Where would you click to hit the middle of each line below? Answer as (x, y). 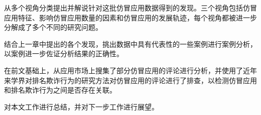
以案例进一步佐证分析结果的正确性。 (64, 54)
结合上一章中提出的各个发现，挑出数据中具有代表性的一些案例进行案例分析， (130, 44)
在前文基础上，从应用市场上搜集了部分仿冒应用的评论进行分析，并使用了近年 (130, 70)
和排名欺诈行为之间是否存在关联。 (60, 90)
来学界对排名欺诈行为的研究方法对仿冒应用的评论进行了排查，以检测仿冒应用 (130, 80)
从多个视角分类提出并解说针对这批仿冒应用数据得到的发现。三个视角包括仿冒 (130, 7)
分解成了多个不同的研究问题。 (53, 27)
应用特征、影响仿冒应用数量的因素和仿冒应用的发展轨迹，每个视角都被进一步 (130, 17)
